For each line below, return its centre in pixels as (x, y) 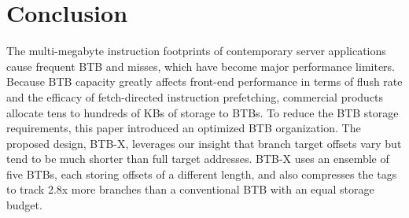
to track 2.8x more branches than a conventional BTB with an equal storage (190, 189)
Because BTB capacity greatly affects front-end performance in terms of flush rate (204, 81)
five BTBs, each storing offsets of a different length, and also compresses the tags (202, 174)
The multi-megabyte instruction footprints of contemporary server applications (196, 51)
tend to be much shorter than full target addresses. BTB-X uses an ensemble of (198, 159)
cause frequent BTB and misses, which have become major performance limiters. (201, 66)
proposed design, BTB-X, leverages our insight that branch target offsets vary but (204, 143)
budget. (24, 205)
